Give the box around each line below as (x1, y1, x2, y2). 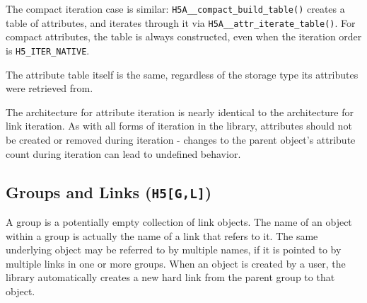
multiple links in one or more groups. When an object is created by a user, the (6, 256, 346, 270)
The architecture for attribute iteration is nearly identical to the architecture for (6, 104, 354, 119)
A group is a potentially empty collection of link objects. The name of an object (6, 214, 352, 229)
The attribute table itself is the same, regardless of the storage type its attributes (6, 67, 359, 81)
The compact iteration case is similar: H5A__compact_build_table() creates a (6, 1, 345, 16)
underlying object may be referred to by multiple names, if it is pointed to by (6, 242, 342, 257)
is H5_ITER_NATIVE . (6, 42, 90, 57)
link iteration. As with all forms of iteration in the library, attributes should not (6, 118, 352, 133)
